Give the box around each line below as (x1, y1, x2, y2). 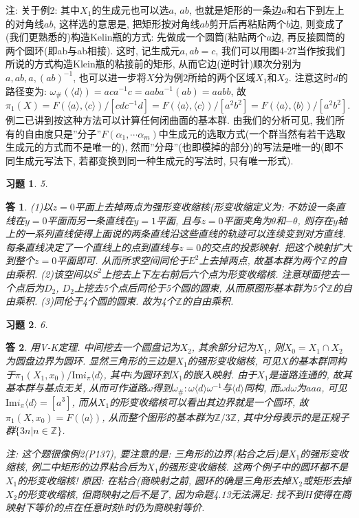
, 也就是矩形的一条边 (188, 3, 282, 17)
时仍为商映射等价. (124, 500, 205, 515)
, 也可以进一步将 (73, 69, 146, 84)
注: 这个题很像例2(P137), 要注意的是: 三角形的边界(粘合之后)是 (6, 446, 288, 460)
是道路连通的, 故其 (268, 367, 352, 381)
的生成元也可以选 (91, 3, 169, 17)
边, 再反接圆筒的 (271, 30, 345, 44)
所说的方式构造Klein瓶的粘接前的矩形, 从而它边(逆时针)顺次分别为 (6, 56, 302, 71)
